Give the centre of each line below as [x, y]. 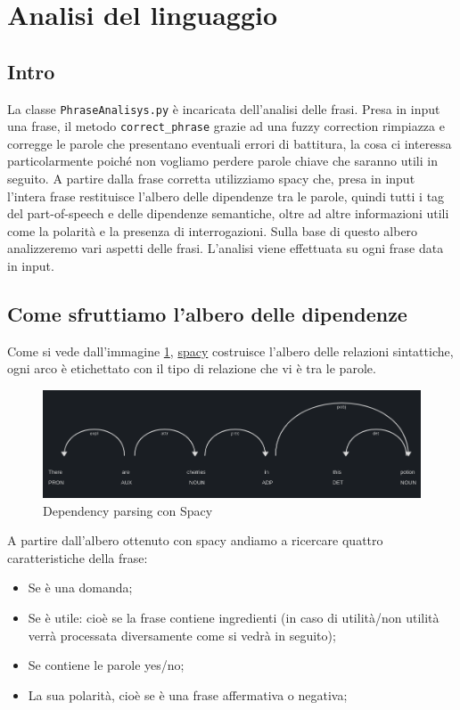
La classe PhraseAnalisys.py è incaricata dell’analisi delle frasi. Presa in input [224, 108]
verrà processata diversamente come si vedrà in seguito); [182, 635]
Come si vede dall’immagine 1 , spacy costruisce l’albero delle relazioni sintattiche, [230, 351]
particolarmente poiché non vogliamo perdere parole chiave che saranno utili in [222, 161]
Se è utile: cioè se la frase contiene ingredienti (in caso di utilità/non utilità [234, 617]
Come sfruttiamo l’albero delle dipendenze [207, 314]
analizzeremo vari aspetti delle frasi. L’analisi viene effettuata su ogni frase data [226, 248]
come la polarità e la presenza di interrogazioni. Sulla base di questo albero [213, 230]
